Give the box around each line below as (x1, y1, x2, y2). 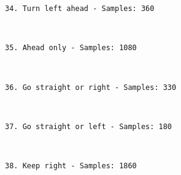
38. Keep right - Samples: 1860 (5, 162, 137, 170)
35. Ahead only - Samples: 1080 (5, 43, 137, 53)
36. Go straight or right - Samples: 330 (5, 83, 177, 92)
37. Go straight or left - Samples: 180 (5, 122, 172, 131)
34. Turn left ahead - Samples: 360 (5, 4, 155, 13)
